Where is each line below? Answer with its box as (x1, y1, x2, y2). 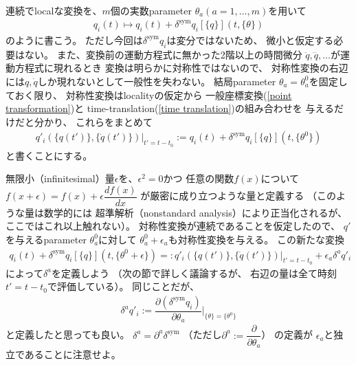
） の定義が (261, 327, 313, 342)
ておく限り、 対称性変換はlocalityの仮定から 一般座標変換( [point (5, 87, 292, 102)
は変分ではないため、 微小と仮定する (166, 32, 334, 47)
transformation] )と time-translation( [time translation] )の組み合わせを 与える (5, 101, 334, 115)
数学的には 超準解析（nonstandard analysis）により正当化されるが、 (43, 205, 348, 219)
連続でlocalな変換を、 (5, 3, 102, 17)
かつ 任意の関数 (163, 171, 234, 186)
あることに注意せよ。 (24, 347, 121, 361)
